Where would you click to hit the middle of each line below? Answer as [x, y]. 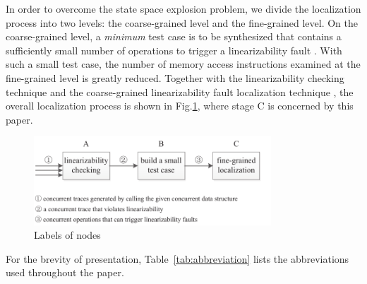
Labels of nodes [67, 235]
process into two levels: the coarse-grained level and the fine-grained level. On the [182, 22]
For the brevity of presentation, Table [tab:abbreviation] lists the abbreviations [178, 258]
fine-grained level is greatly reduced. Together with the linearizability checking [175, 77]
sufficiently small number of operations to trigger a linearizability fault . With [174, 50]
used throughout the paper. [65, 272]
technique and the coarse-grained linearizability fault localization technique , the [180, 91]
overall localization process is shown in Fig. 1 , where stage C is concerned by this [180, 106]
